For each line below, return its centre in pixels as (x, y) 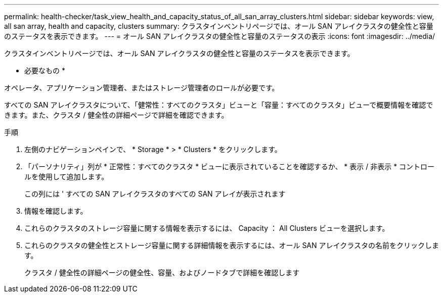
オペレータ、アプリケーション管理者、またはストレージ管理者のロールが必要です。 (142, 88)
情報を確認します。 (56, 211)
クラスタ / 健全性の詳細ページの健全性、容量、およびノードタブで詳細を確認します (162, 273)
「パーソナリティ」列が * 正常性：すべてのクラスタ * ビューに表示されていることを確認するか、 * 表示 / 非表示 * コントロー (230, 166)
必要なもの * (45, 70)
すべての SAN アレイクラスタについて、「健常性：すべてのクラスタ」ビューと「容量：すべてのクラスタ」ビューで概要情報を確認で (219, 105)
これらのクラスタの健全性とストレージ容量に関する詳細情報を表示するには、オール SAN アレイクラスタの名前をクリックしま (232, 245)
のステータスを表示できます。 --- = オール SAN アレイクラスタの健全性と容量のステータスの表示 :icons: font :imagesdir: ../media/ (220, 36)
